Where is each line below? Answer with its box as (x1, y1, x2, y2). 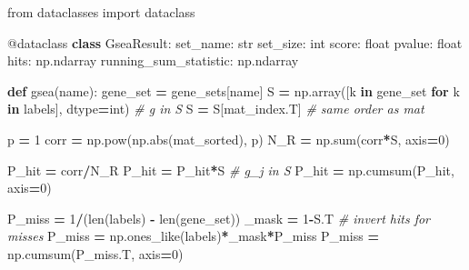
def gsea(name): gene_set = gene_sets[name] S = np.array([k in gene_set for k (7, 81, 460, 100)
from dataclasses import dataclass (7, 3, 195, 21)
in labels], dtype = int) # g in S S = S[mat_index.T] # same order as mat (7, 99, 424, 118)
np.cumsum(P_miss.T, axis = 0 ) (7, 244, 184, 263)
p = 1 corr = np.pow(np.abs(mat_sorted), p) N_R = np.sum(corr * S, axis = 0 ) (7, 129, 450, 148)
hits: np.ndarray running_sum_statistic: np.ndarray (7, 51, 299, 70)
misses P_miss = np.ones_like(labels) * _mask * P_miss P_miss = (7, 226, 379, 245)
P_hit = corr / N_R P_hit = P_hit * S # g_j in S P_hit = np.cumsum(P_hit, (7, 160, 454, 179)
